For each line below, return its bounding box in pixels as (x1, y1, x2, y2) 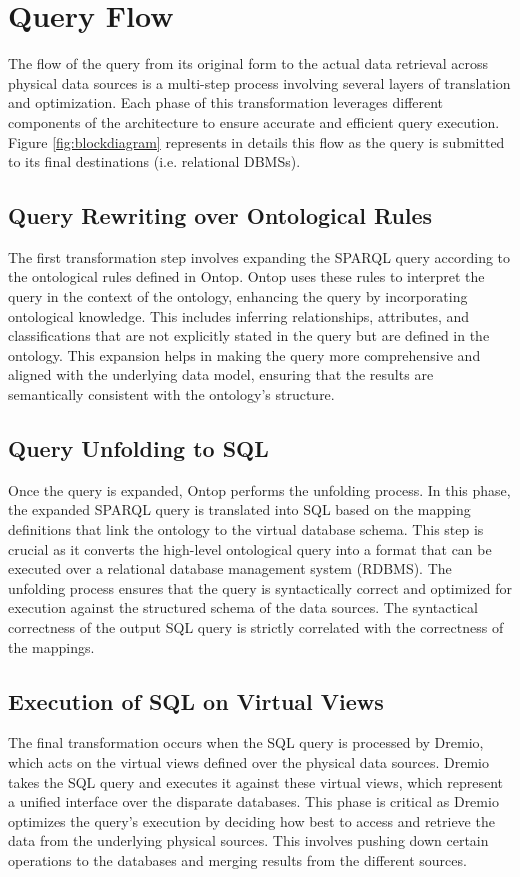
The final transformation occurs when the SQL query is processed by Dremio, (8, 732, 484, 753)
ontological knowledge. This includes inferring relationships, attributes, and (8, 305, 470, 326)
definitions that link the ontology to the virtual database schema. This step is (8, 519, 484, 540)
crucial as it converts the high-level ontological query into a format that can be (8, 538, 492, 559)
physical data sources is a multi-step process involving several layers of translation (8, 72, 511, 93)
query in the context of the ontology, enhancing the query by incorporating (8, 286, 468, 307)
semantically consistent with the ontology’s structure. (8, 384, 335, 405)
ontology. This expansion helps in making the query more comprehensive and (8, 344, 481, 365)
